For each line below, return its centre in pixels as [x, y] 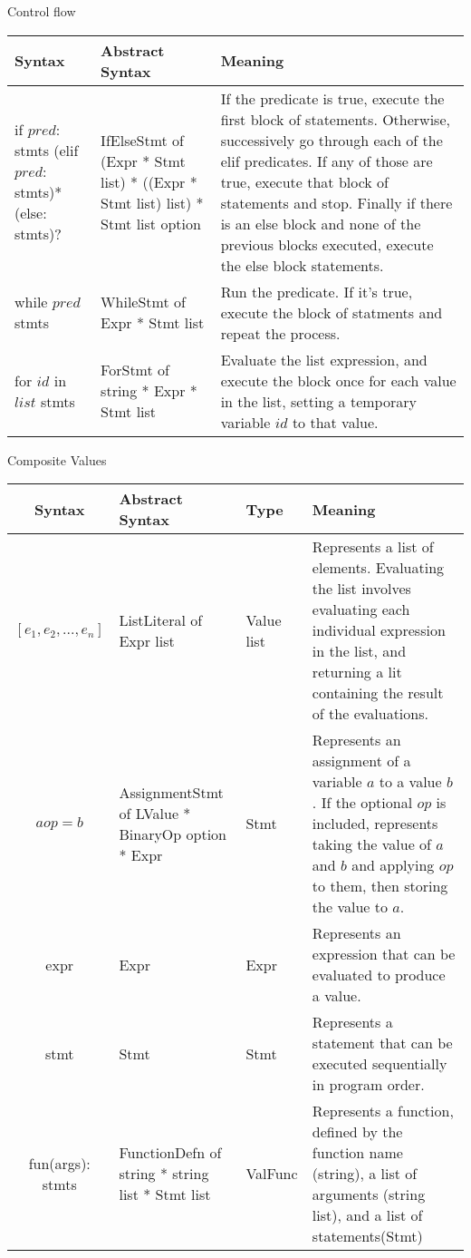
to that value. [335, 422]
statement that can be [382, 1043]
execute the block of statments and [332, 312]
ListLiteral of [161, 619]
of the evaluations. [370, 714]
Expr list [147, 640]
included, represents [375, 824]
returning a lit [357, 672]
